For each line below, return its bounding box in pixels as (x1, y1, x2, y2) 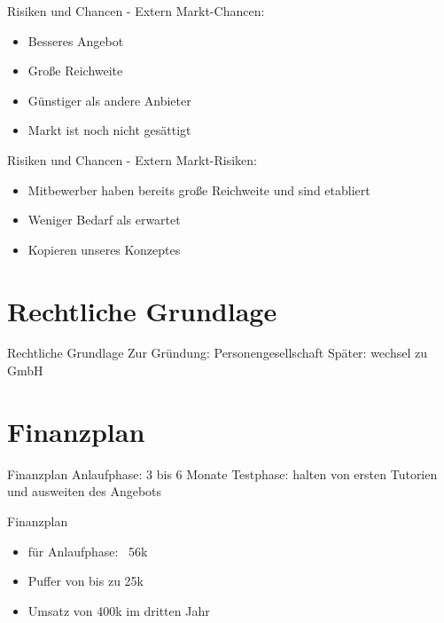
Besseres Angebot (27, 31, 124, 50)
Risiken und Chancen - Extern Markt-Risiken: (7, 150, 258, 169)
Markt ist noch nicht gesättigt (27, 121, 191, 139)
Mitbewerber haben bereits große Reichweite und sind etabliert (27, 180, 370, 199)
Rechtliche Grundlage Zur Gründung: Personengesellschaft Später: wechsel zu (7, 343, 427, 362)
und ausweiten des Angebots (7, 482, 162, 501)
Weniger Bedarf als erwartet (27, 210, 181, 229)
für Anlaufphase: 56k (27, 541, 148, 560)
